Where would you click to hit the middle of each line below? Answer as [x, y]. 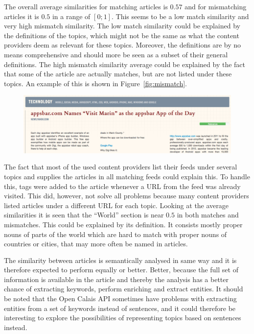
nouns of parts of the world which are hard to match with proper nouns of [115, 234]
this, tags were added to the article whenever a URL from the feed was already [122, 186]
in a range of [71, 16]
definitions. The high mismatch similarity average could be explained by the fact [125, 64]
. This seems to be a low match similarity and [180, 16]
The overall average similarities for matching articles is [86, 6]
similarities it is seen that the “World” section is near [84, 215]
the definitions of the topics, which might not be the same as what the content [122, 35]
